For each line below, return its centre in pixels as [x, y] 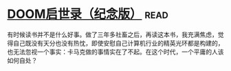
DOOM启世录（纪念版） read [88, 14]
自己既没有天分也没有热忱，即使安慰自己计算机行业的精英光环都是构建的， [118, 43]
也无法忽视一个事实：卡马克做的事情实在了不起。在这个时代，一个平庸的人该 [115, 52]
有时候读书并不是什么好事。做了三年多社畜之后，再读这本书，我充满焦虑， [112, 34]
